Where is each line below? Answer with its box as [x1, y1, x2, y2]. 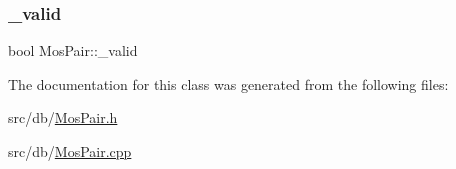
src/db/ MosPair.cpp [8, 141, 132, 161]
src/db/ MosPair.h [8, 107, 118, 128]
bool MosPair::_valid [8, 40, 138, 61]
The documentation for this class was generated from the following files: [8, 73, 449, 94]
